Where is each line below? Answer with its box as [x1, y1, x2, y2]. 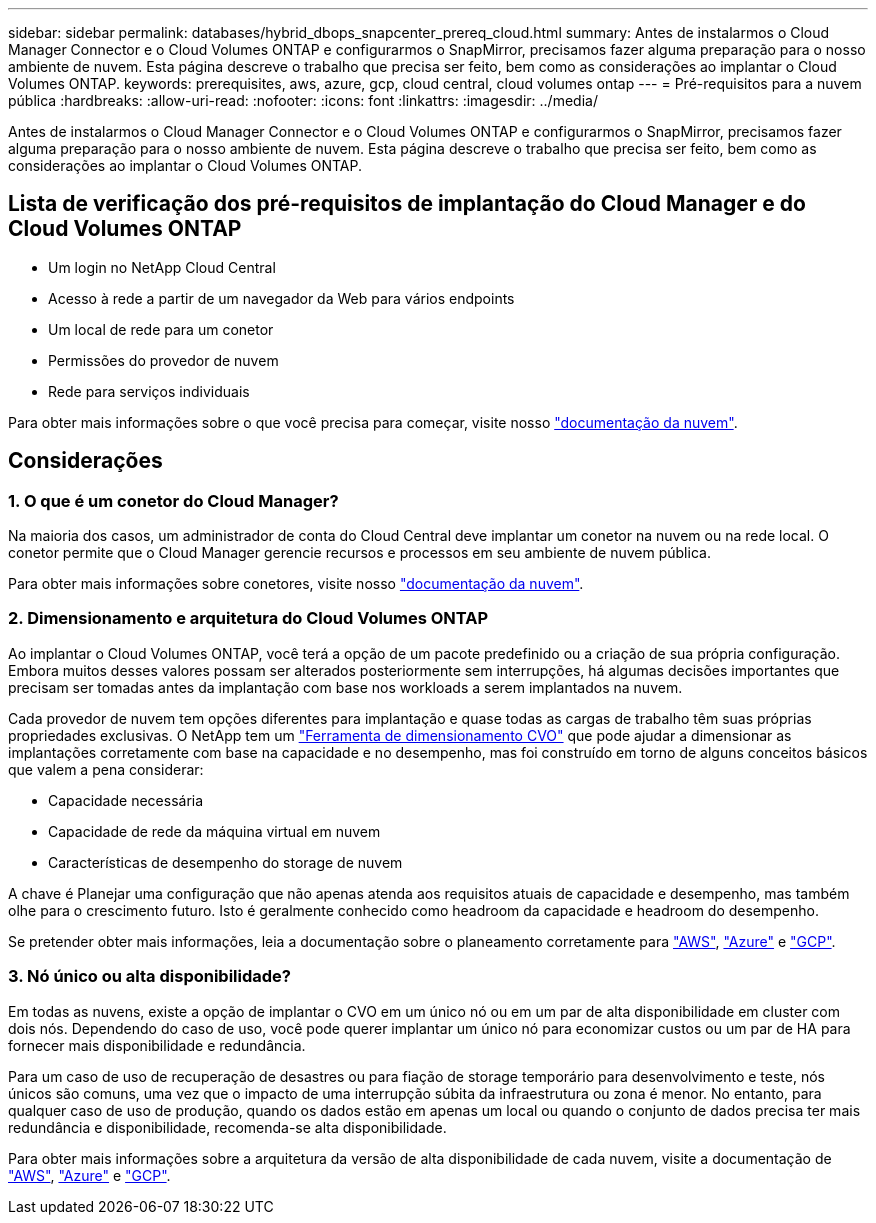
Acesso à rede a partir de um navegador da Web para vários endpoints [48, 289, 515, 307]
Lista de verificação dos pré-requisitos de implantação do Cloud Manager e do [8, 191, 806, 217]
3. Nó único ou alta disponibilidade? [8, 966, 291, 987]
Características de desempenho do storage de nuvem [48, 853, 403, 871]
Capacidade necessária [48, 791, 204, 809]
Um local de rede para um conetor [48, 320, 274, 338]
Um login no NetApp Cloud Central [48, 258, 276, 276]
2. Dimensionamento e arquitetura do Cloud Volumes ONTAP [8, 608, 489, 629]
